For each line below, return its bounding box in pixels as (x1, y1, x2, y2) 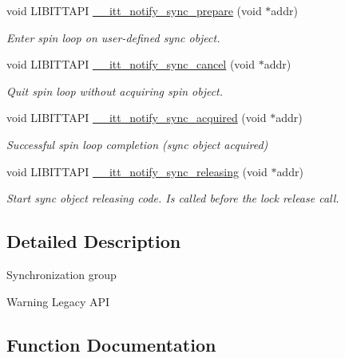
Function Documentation (6, 332, 216, 356)
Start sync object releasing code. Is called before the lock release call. (6, 190, 339, 207)
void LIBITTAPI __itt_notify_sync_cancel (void (6, 56, 256, 73)
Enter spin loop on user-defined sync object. (6, 29, 220, 45)
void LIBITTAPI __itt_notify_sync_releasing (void (6, 163, 268, 179)
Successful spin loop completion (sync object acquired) (6, 136, 268, 152)
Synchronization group (6, 266, 117, 282)
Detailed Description (6, 229, 181, 254)
